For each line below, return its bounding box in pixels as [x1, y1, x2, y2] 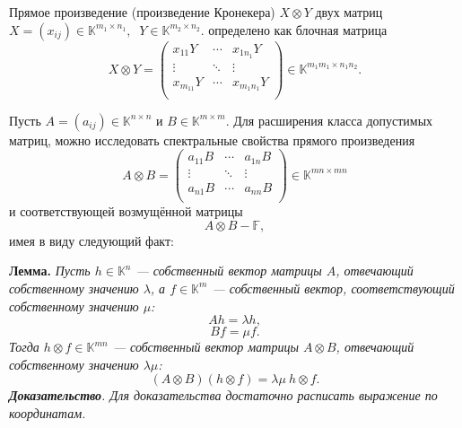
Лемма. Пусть [9, 261, 91, 280]
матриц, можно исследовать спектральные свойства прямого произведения [9, 130, 415, 149]
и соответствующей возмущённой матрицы [9, 202, 243, 221]
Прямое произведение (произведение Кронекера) [9, 3, 275, 21]
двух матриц [315, 3, 383, 21]
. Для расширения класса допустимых [225, 110, 433, 129]
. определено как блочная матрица [200, 20, 388, 39]
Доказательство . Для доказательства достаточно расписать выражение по [9, 386, 438, 405]
